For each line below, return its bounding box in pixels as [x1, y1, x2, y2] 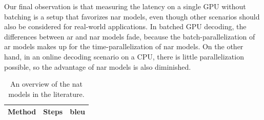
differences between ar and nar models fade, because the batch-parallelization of [4, 31, 255, 42]
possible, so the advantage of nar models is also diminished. [4, 61, 191, 72]
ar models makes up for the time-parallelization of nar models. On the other [4, 41, 243, 52]
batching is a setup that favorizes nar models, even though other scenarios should [4, 11, 260, 22]
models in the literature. [8, 88, 85, 99]
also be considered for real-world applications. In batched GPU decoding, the [4, 21, 247, 32]
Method [8, 106, 36, 117]
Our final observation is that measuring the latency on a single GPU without [4, 1, 246, 11]
